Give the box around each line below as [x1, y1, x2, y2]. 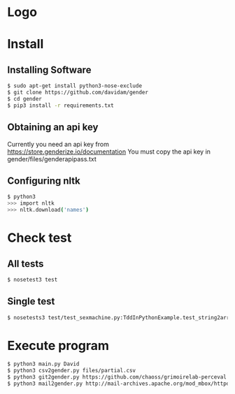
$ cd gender [7, 95, 42, 102]
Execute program [7, 337, 110, 353]
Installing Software [7, 64, 92, 75]
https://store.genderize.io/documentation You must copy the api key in [7, 147, 211, 156]
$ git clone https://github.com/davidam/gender [7, 89, 149, 96]
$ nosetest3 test [7, 276, 58, 283]
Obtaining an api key [7, 122, 99, 133]
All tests [7, 258, 44, 270]
